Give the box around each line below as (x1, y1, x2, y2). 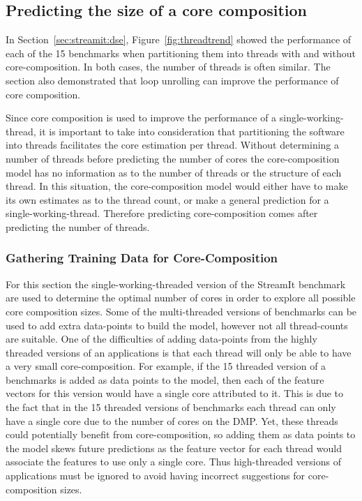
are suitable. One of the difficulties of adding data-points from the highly (6, 331, 317, 346)
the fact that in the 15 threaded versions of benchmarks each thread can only (6, 400, 336, 414)
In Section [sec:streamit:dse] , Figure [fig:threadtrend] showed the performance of (6, 32, 352, 47)
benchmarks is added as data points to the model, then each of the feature (6, 372, 324, 387)
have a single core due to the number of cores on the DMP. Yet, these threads (6, 413, 338, 428)
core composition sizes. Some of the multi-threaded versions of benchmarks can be (6, 304, 357, 318)
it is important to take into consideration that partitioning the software (39, 124, 345, 138)
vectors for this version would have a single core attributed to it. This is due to (6, 386, 344, 401)
